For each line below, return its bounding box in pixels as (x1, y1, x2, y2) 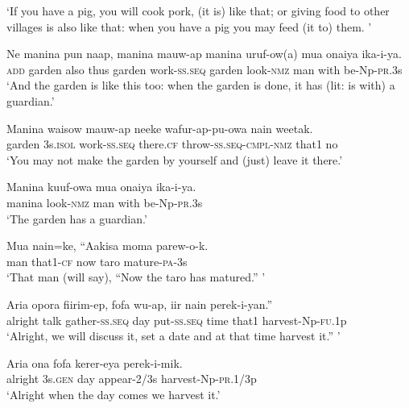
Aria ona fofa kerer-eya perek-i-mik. (6, 354, 183, 371)
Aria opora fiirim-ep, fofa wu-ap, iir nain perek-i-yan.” (6, 295, 273, 312)
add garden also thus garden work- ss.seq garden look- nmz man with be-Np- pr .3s (6, 60, 403, 77)
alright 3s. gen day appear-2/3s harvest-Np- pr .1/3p (6, 370, 257, 387)
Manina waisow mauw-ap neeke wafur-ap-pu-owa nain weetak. (6, 119, 313, 136)
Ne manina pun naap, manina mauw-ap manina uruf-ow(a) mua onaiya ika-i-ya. (6, 45, 402, 62)
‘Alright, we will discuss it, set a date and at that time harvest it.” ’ (6, 327, 341, 344)
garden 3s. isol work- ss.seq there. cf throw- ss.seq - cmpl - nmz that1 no (6, 135, 338, 152)
